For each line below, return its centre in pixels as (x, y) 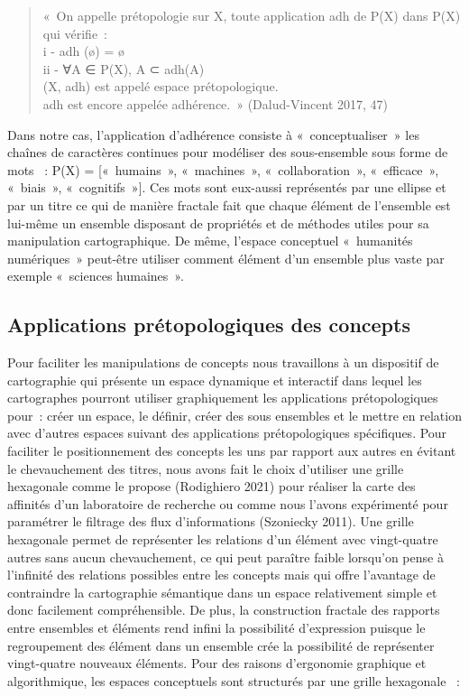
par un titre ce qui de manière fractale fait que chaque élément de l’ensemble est (229, 204)
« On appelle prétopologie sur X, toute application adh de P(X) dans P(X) (252, 15)
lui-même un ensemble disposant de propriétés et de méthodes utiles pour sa (218, 223)
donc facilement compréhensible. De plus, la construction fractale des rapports (224, 610)
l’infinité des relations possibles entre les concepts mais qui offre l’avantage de (221, 575)
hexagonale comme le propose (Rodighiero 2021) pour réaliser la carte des (212, 486)
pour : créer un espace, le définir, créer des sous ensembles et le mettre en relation (234, 415)
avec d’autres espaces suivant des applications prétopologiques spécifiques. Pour (227, 433)
